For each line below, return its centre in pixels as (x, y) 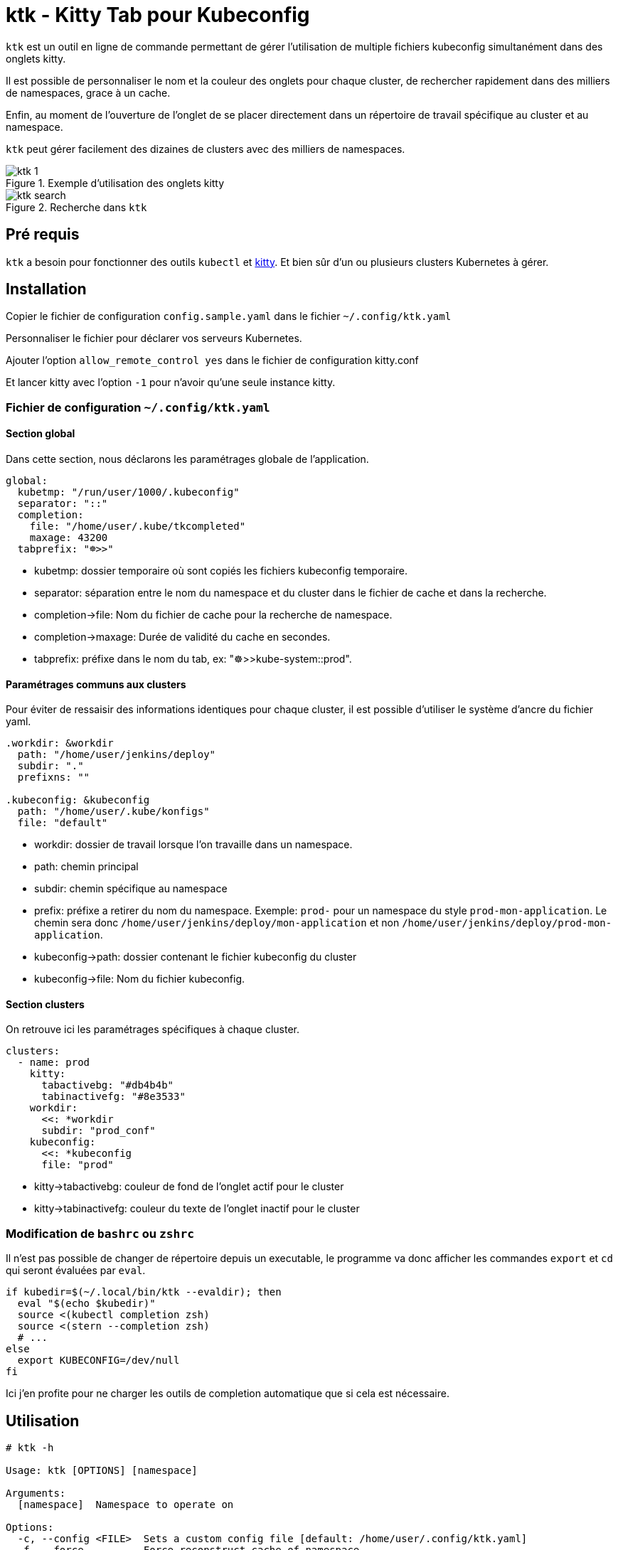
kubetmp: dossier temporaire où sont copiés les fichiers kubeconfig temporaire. (221, 571)
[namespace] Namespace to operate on (126, 1505)
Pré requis (43, 235)
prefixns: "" (54, 777)
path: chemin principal (86, 867)
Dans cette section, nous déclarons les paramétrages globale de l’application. (187, 459)
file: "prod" (78, 1165)
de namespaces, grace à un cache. (88, 92)
